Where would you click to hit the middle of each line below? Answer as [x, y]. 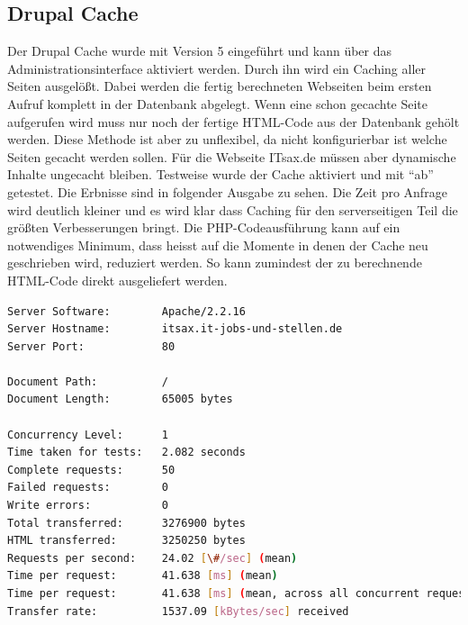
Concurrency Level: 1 [88, 435]
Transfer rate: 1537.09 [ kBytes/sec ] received [178, 611]
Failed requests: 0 [88, 488]
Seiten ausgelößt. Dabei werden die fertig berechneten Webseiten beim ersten [220, 86]
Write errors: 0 [88, 506]
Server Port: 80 [91, 346]
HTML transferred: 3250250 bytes [126, 541]
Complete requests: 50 [91, 470]
